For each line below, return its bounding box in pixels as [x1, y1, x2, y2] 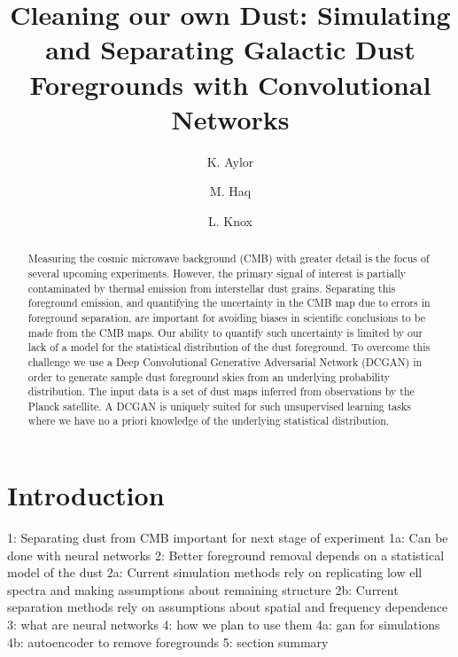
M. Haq [209, 182, 252, 200]
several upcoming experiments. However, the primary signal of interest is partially [27, 265, 407, 280]
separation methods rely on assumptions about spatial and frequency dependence [7, 598, 448, 616]
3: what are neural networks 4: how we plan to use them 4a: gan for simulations [7, 615, 440, 634]
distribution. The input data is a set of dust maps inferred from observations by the [27, 384, 415, 399]
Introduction [7, 477, 165, 513]
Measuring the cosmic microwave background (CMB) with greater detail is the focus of [27, 251, 430, 266]
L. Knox [208, 211, 252, 230]
